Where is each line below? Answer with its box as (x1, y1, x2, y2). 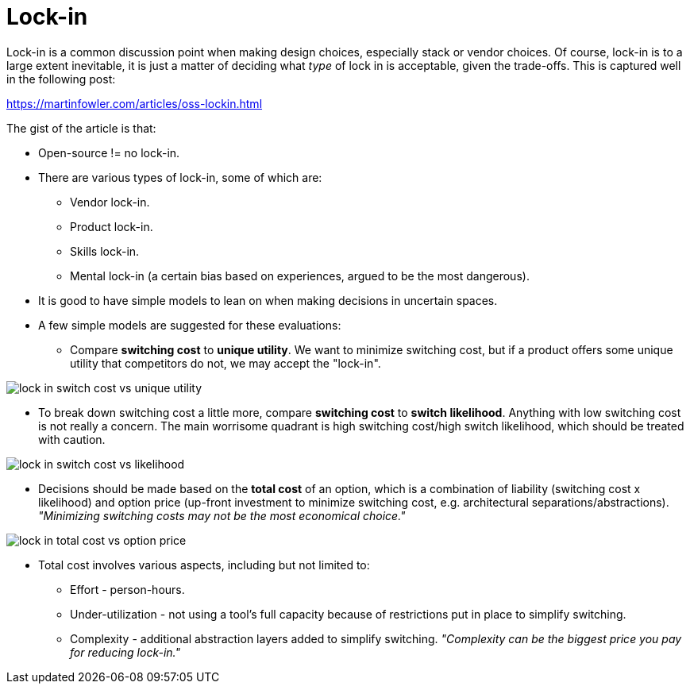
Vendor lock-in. (70, 195, 150, 209)
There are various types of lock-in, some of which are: (38, 170, 322, 184)
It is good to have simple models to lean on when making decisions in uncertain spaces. (38, 293, 498, 307)
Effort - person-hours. (70, 582, 185, 596)
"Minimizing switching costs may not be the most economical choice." (38, 508, 406, 522)
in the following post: (6, 71, 116, 86)
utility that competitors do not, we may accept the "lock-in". (70, 356, 381, 370)
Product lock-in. (70, 219, 153, 233)
